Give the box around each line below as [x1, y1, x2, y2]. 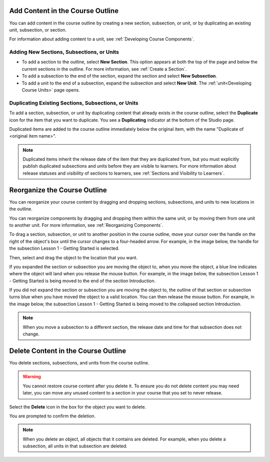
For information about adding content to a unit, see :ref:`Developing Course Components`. [9, 36, 194, 42]
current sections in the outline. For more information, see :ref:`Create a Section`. [21, 66, 187, 72]
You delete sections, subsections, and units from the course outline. [9, 359, 149, 365]
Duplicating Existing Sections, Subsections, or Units [9, 99, 138, 106]
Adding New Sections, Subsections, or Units [9, 49, 119, 56]
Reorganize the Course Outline [9, 186, 107, 194]
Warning [22, 373, 41, 380]
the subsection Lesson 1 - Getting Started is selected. [9, 245, 119, 251]
